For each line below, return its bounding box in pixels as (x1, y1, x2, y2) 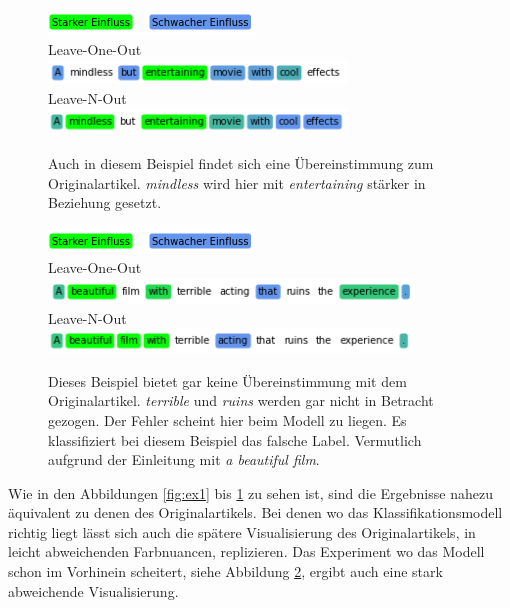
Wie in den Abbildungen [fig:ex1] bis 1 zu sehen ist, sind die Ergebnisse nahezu (8, 482, 493, 503)
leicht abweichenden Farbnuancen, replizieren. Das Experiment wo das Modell (8, 541, 485, 562)
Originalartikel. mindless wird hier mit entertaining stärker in (48, 172, 426, 193)
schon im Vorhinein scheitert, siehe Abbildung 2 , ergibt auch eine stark (8, 561, 443, 582)
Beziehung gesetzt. (48, 192, 162, 213)
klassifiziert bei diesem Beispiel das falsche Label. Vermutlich (48, 429, 422, 450)
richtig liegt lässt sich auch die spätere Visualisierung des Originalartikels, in (8, 521, 476, 542)
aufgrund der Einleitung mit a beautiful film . (48, 449, 320, 470)
